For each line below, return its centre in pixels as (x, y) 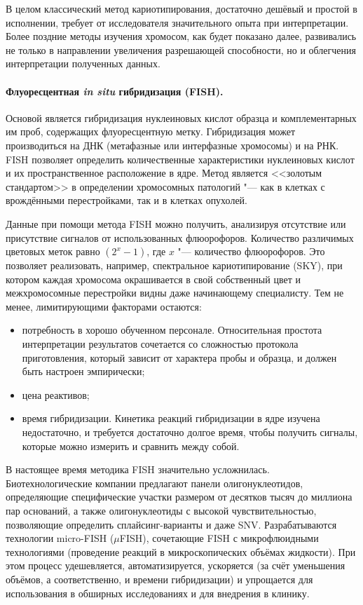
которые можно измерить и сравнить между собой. (131, 446)
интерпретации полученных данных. (83, 63)
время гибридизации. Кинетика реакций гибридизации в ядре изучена (171, 418)
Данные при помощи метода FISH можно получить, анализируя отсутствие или (176, 223)
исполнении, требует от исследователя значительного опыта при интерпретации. (177, 22)
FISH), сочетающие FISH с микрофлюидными (219, 538)
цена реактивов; (56, 394)
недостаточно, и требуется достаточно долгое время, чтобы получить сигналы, (190, 432)
